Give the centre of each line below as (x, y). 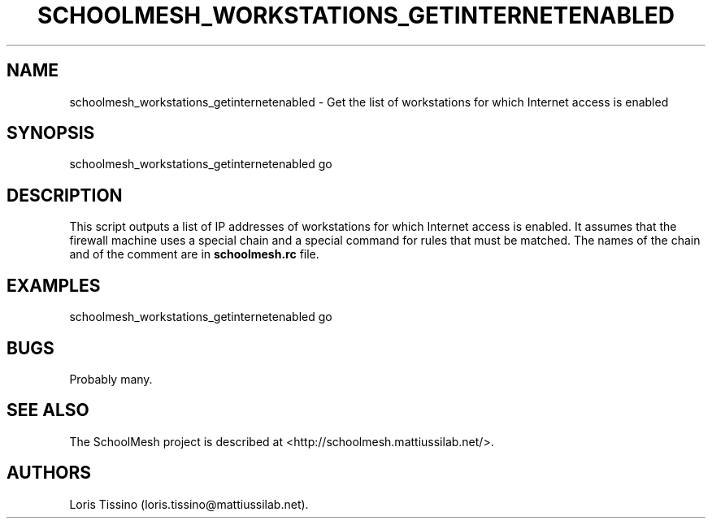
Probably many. (111, 379)
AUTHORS (49, 473)
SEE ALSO (48, 410)
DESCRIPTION (65, 195)
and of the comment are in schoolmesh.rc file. (194, 254)
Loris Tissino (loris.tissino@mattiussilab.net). (189, 504)
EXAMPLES (54, 285)
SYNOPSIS (51, 133)
